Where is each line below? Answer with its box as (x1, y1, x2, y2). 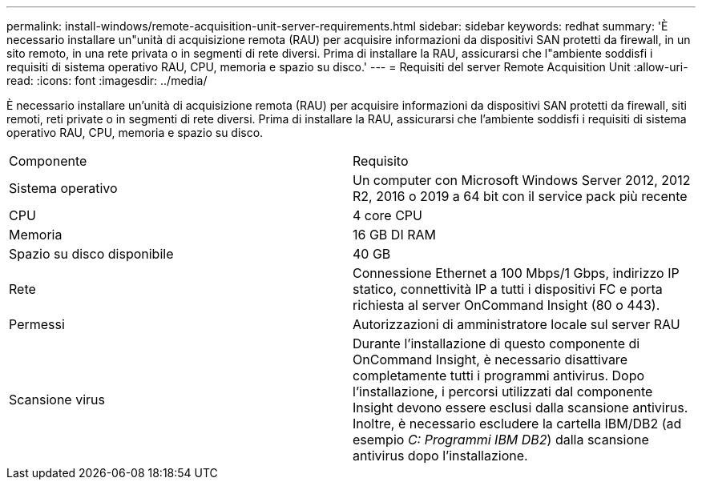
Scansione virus (9, 392, 105, 408)
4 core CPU (353, 207, 422, 223)
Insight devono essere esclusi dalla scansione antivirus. (353, 400, 688, 416)
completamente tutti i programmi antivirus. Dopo (353, 368, 645, 384)
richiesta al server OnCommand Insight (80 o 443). (353, 297, 660, 313)
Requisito (353, 153, 409, 169)
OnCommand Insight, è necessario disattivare (353, 351, 627, 368)
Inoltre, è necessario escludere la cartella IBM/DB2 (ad (353, 416, 682, 432)
